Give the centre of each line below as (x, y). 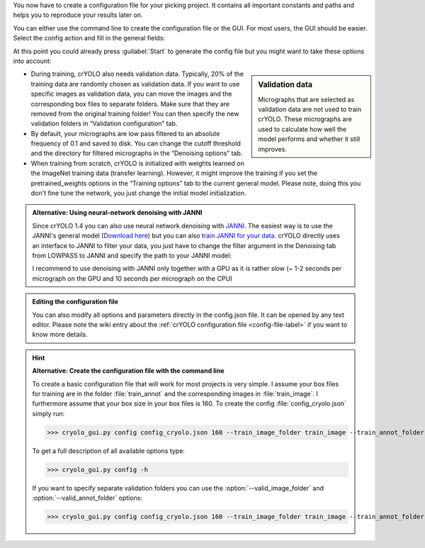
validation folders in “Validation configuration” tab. (104, 123)
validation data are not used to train (310, 109)
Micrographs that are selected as (306, 99)
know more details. (60, 335)
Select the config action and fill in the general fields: (89, 38)
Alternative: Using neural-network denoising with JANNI (117, 213)
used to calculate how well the (302, 129)
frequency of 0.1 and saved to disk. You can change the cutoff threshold (136, 144)
